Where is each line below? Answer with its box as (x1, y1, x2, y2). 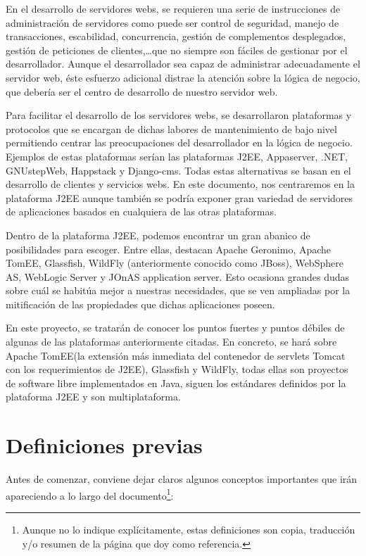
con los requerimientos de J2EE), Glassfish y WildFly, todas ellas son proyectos (6, 362, 348, 377)
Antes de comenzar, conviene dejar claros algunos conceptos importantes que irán (6, 472, 358, 486)
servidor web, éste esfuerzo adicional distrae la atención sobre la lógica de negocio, (6, 70, 360, 84)
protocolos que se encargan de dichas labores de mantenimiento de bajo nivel (6, 121, 337, 136)
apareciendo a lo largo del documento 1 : (6, 486, 174, 503)
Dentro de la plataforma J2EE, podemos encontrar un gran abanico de (6, 227, 310, 242)
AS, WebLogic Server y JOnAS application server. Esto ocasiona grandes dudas (6, 269, 350, 284)
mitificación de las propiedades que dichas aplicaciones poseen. (6, 296, 275, 311)
